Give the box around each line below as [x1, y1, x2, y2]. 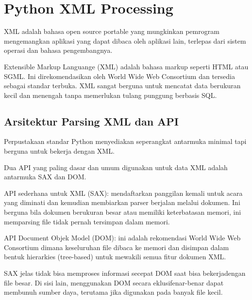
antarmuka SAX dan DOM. [4, 172, 86, 182]
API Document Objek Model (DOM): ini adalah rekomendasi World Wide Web [4, 233, 241, 243]
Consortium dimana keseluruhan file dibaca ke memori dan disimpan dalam [4, 242, 229, 252]
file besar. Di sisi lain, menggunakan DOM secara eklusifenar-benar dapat [4, 277, 224, 287]
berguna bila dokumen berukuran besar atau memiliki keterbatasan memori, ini [4, 207, 241, 217]
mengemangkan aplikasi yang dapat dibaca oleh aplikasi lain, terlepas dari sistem [4, 35, 246, 46]
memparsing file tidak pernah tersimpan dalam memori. [4, 216, 170, 226]
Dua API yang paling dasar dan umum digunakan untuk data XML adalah [4, 162, 228, 172]
